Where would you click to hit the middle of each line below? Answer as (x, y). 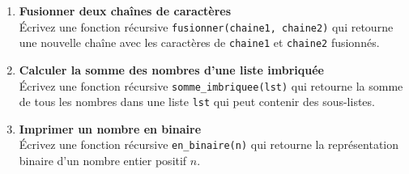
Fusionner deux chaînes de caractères (125, 11)
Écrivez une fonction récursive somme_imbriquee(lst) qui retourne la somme (211, 85)
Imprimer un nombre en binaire (110, 128)
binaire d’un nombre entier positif (103, 161)
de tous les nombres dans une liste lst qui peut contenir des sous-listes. (197, 102)
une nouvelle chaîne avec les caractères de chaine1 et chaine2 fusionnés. (199, 42)
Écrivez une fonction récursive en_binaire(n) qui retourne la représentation (209, 144)
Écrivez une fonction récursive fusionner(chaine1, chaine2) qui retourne (206, 26)
